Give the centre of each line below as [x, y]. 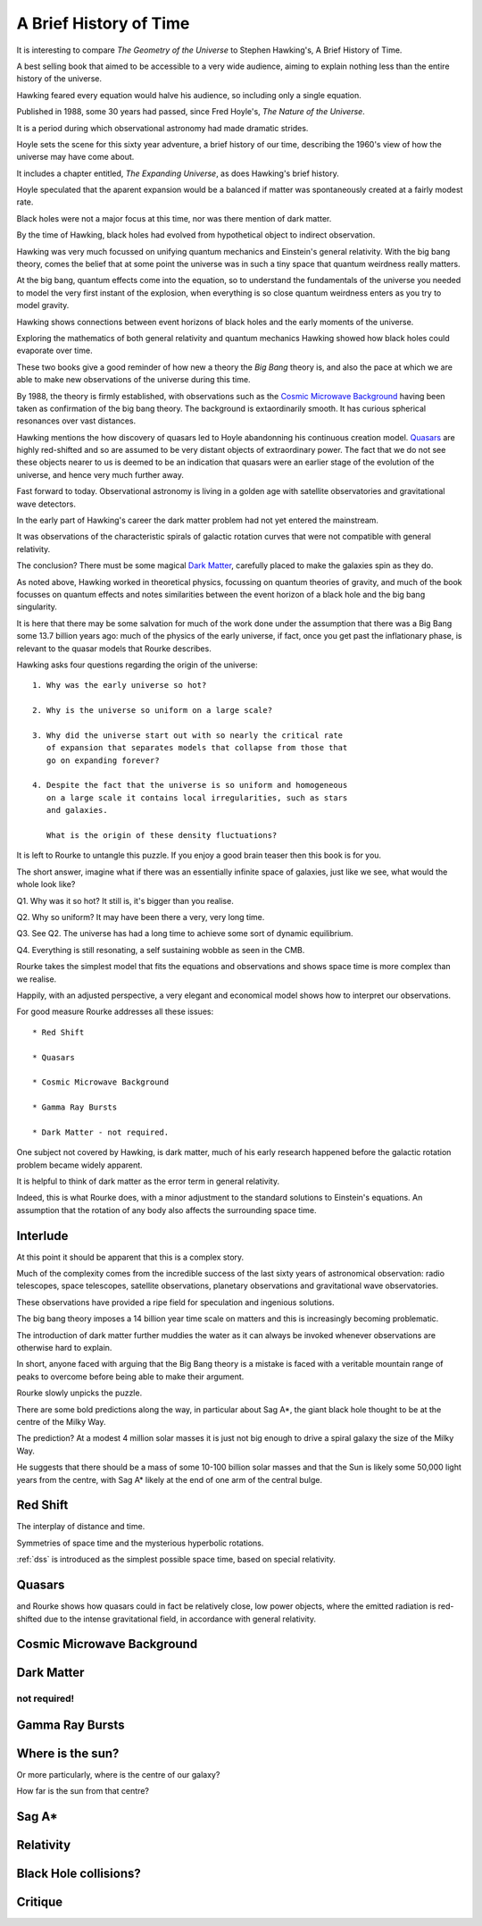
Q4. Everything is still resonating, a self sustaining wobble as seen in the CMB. [161, 950]
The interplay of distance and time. [81, 1527]
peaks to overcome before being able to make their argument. [130, 1377]
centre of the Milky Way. [61, 1422]
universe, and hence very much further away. [100, 474]
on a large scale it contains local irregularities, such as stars [197, 798]
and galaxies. [77, 810]
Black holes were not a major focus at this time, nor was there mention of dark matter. [174, 218]
